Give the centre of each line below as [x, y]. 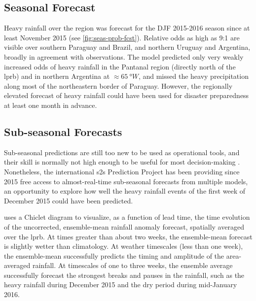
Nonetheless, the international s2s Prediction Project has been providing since [122, 171]
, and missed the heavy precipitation [193, 76]
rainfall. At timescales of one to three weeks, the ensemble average [132, 265]
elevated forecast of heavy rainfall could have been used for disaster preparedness [127, 95]
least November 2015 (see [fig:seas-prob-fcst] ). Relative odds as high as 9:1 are [122, 37]
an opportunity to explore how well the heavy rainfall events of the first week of [125, 191]
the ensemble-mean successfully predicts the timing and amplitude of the [114, 255]
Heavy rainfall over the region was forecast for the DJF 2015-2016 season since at [127, 28]
